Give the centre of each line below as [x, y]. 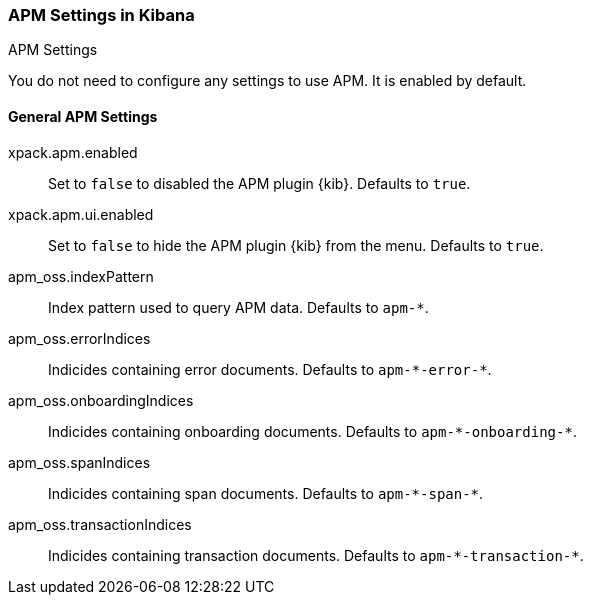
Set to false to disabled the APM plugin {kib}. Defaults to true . [259, 183]
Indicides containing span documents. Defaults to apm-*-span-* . [266, 493]
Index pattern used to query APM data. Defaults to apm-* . [238, 307]
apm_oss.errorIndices [79, 338]
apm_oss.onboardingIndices [101, 400]
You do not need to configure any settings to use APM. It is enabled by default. [267, 81]
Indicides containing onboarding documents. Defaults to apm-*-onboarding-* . [312, 431]
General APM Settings [83, 116]
